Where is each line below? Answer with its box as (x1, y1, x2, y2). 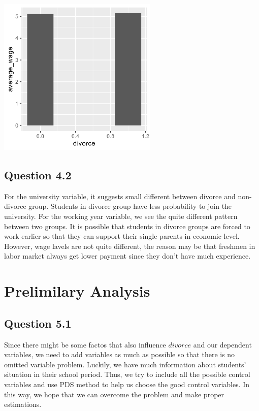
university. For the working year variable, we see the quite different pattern (4, 210, 238, 221)
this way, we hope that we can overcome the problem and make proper (4, 389, 224, 399)
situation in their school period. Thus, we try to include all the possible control (4, 369, 250, 380)
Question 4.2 (4, 167, 72, 182)
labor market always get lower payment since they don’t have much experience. (4, 250, 251, 261)
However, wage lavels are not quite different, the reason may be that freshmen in (4, 240, 255, 251)
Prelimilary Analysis (4, 280, 150, 301)
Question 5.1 (4, 315, 72, 331)
